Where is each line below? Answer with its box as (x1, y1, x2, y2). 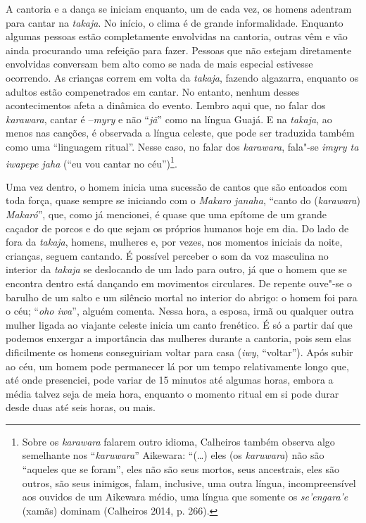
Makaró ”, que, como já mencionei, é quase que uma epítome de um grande (6, 206, 327, 221)
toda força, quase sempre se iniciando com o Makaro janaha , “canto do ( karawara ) (6, 193, 360, 208)
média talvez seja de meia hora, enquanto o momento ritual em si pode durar (6, 386, 339, 401)
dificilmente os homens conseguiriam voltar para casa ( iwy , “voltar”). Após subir (6, 344, 353, 359)
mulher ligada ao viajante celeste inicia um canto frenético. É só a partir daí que (6, 317, 353, 332)
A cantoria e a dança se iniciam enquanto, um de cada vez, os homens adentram (6, 1, 352, 15)
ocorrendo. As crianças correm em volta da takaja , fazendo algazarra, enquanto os (6, 70, 359, 84)
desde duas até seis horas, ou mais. (6, 400, 156, 415)
